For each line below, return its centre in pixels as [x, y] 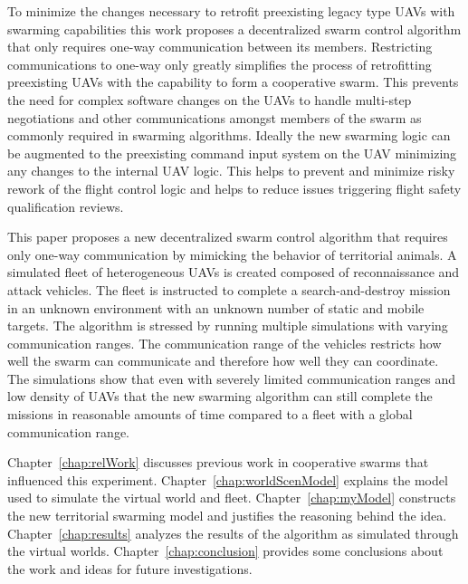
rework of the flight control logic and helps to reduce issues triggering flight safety [234, 188]
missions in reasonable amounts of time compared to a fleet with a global [210, 414]
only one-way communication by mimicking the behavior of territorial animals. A [232, 254]
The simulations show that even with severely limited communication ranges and [232, 378]
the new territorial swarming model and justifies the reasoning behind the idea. [227, 516]
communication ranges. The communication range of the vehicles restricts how [224, 343]
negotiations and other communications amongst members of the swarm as [215, 117]
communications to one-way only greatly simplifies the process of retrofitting [220, 64]
